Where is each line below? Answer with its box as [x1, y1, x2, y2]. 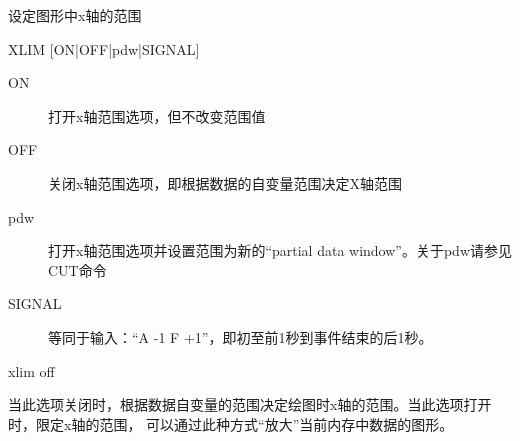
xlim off [8, 360, 55, 381]
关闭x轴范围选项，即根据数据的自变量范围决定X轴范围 [48, 172, 402, 193]
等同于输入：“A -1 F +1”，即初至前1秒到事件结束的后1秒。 [48, 326, 433, 347]
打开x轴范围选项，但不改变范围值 [48, 105, 266, 126]
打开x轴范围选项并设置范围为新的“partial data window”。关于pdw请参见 [48, 240, 513, 261]
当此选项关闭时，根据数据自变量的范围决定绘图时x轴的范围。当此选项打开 [8, 394, 492, 415]
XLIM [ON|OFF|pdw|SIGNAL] [8, 38, 200, 59]
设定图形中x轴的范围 [8, 5, 142, 25]
